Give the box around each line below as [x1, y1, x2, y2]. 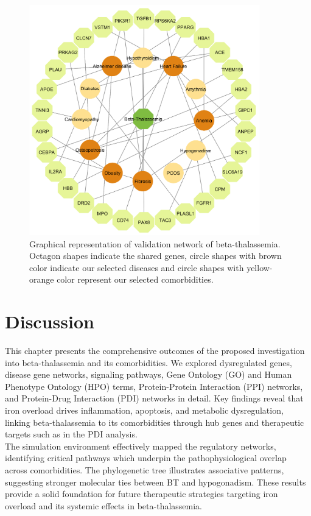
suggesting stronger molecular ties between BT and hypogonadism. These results [5, 475, 306, 488]
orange [29, 273, 54, 286]
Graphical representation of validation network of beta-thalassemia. [29, 237, 281, 250]
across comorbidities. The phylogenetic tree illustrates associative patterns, [5, 463, 284, 476]
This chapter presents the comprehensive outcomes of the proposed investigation [5, 344, 305, 357]
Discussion [5, 309, 94, 334]
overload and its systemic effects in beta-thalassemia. [5, 499, 203, 512]
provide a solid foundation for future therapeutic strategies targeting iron [5, 487, 278, 500]
